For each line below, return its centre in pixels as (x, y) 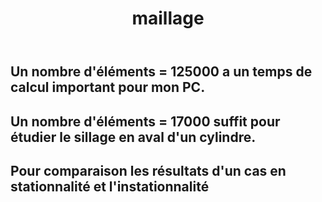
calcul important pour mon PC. (108, 87)
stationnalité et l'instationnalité (110, 186)
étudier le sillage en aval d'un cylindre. (133, 137)
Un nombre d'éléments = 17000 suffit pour (145, 121)
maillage (168, 18)
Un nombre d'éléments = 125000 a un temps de (161, 72)
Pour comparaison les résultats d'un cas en (148, 170)
